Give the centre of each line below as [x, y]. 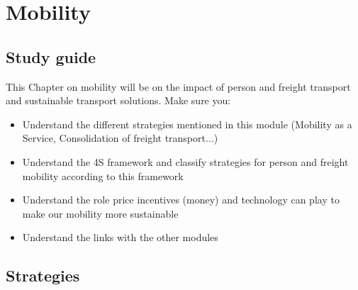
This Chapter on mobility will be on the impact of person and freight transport [178, 86]
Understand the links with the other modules [120, 237]
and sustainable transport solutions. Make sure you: [118, 100]
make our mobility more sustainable [100, 213]
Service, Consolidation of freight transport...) [120, 138]
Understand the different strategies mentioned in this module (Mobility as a [187, 124]
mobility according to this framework [103, 175]
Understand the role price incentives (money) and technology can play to [181, 200]
